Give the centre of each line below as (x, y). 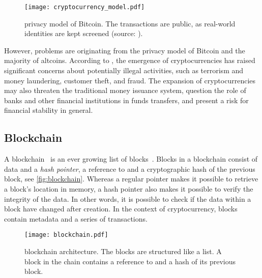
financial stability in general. (49, 110)
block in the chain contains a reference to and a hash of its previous (130, 261)
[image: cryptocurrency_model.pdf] (85, 7)
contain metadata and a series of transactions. (76, 218)
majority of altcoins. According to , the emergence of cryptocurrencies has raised (130, 60)
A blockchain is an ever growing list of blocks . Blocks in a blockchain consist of (131, 159)
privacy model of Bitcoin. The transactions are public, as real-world (130, 23)
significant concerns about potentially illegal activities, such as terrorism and (124, 70)
